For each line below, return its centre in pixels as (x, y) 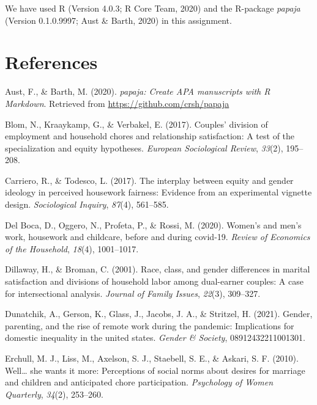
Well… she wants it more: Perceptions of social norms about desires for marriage (155, 370)
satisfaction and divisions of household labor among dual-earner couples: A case (154, 281)
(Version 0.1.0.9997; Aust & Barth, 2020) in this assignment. (118, 20)
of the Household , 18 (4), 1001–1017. (72, 248)
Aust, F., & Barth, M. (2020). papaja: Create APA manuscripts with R (138, 91)
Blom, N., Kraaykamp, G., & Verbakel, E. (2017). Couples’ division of (136, 124)
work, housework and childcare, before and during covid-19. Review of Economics (158, 237)
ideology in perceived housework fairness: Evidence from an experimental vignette (158, 192)
